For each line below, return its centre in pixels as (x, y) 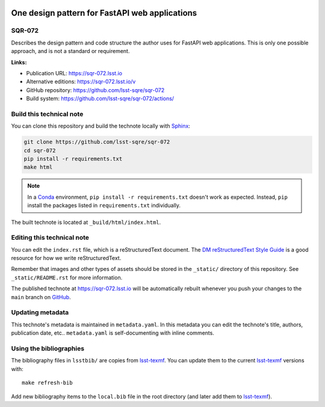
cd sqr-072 (40, 150)
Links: (19, 62)
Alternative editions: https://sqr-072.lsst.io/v (81, 82)
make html (38, 167)
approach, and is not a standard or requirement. (70, 51)
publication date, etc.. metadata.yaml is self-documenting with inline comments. (113, 333)
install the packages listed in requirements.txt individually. (104, 205)
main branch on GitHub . (41, 297)
